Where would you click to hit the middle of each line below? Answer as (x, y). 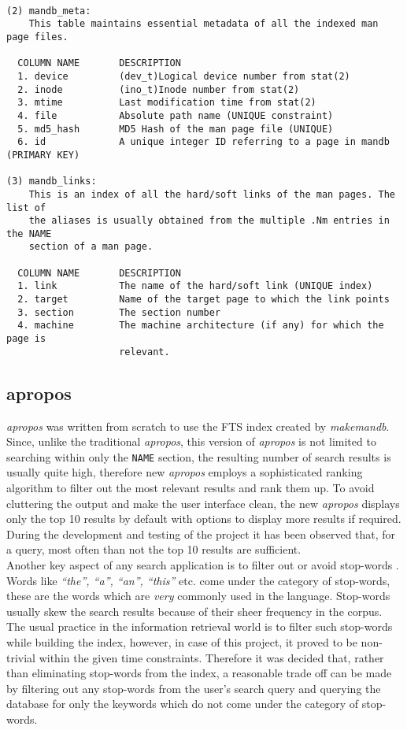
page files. (37, 37)
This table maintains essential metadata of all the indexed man (203, 24)
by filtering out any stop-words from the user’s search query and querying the (194, 688)
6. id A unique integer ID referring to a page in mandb (203, 142)
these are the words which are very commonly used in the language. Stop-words (198, 596)
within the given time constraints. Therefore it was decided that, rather (211, 657)
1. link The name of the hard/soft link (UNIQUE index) (195, 286)
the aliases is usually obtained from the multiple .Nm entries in (209, 221)
